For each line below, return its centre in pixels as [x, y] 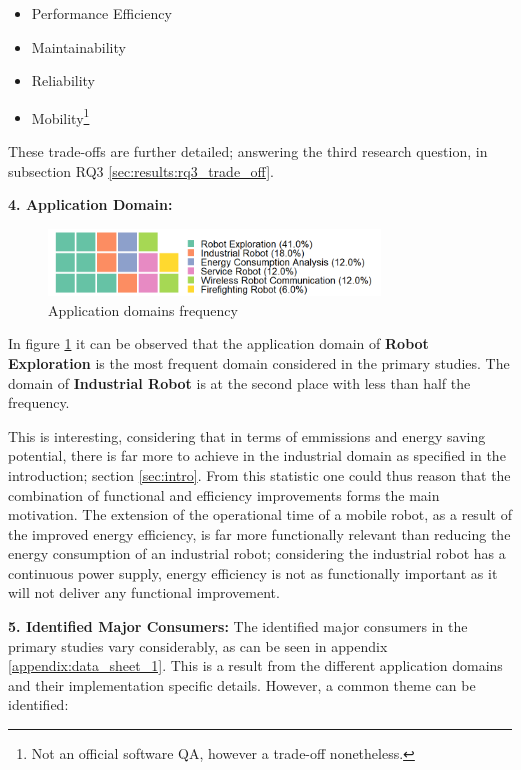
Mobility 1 [60, 116]
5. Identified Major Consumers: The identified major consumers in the [238, 626]
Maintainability [78, 46]
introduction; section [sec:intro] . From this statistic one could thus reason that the [259, 474]
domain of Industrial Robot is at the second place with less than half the [239, 382]
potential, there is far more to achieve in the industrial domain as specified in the [257, 455]
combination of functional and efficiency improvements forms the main [224, 494]
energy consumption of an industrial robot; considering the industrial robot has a [257, 553]
